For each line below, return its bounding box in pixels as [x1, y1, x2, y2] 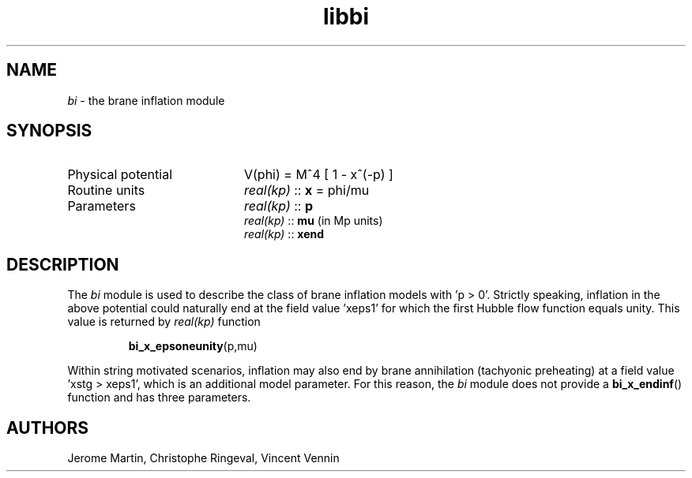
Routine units [67, 182, 145, 199]
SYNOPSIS [6, 121, 92, 141]
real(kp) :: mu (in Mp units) [244, 214, 383, 228]
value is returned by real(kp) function [67, 315, 261, 329]
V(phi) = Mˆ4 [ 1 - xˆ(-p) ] [243, 166, 393, 183]
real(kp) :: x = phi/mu [243, 182, 370, 199]
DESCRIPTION [6, 254, 119, 274]
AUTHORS [6, 417, 89, 438]
